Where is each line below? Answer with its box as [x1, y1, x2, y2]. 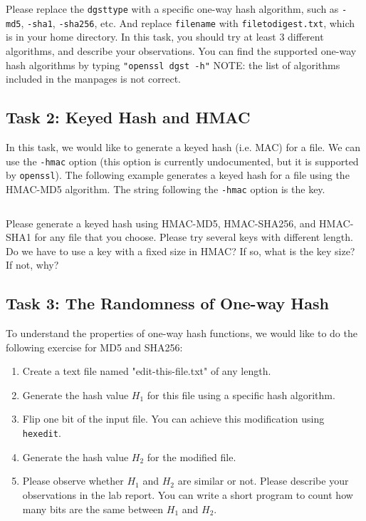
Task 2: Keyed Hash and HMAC [6, 106, 251, 128]
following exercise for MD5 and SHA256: [6, 339, 183, 354]
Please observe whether [22, 473, 124, 488]
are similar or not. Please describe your [177, 473, 349, 488]
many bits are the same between [22, 501, 164, 516]
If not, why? [6, 257, 59, 272]
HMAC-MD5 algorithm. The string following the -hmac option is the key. [6, 181, 325, 196]
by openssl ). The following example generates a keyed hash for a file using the [6, 167, 350, 182]
